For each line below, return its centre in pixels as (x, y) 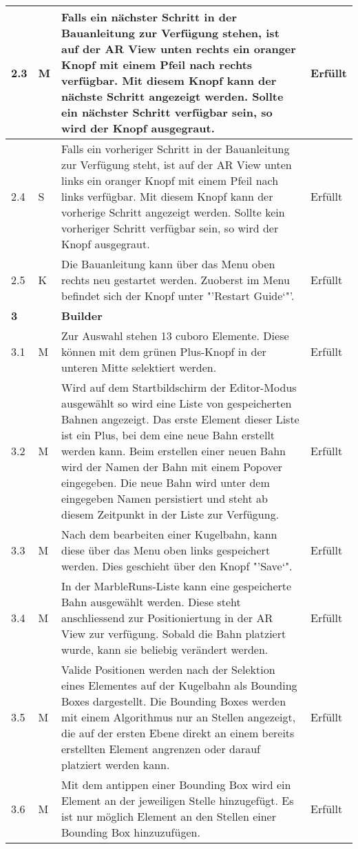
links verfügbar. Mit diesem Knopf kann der (167, 196)
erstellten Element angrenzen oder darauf (161, 749)
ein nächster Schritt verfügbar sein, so (167, 112)
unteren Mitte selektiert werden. (139, 367)
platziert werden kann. (116, 765)
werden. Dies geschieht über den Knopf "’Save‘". (177, 566)
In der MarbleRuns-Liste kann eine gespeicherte (177, 586)
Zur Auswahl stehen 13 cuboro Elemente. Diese (175, 336)
